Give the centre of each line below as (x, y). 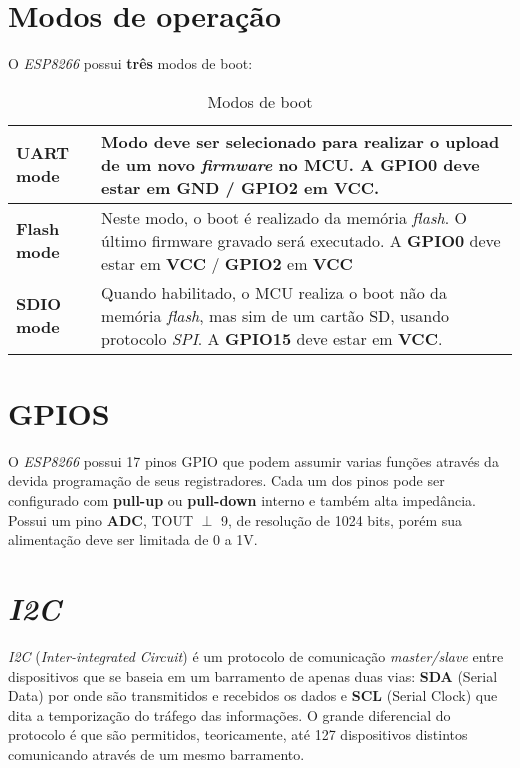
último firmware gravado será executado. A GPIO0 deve (301, 240)
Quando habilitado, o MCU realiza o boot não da (274, 292)
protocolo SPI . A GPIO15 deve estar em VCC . (272, 338)
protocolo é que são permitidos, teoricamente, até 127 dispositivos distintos (238, 734)
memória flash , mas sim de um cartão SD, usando (275, 315)
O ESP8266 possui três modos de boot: (130, 63)
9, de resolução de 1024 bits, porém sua (342, 519)
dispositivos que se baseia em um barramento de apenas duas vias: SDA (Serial (253, 675)
